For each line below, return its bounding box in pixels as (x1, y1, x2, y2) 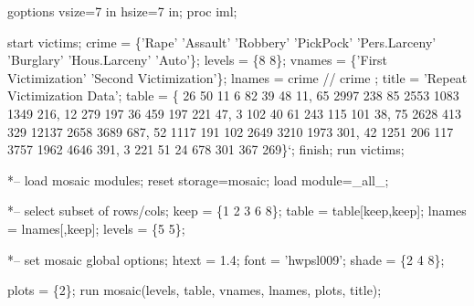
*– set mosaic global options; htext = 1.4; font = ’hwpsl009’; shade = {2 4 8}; (7, 249, 445, 269)
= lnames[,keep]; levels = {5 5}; (7, 218, 185, 237)
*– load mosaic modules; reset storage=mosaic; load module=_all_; (7, 170, 389, 189)
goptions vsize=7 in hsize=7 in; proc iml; (7, 2, 237, 20)
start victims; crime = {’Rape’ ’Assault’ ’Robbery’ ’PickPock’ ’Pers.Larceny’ (7, 32, 437, 51)
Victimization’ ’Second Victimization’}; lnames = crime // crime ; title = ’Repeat (7, 68, 468, 87)
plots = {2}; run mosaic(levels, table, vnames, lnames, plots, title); (7, 280, 382, 300)
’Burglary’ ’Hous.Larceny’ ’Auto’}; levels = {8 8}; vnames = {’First (7, 50, 387, 69)
